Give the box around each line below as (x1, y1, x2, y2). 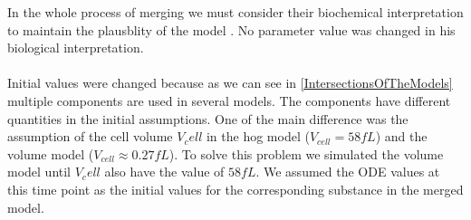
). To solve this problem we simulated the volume (168, 144, 444, 163)
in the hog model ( (206, 127, 310, 146)
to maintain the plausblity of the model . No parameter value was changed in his (7, 20, 456, 39)
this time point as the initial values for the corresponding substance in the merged (7, 179, 464, 198)
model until (7, 162, 72, 181)
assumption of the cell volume (7, 127, 173, 146)
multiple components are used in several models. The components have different (7, 91, 451, 110)
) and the (375, 127, 428, 146)
